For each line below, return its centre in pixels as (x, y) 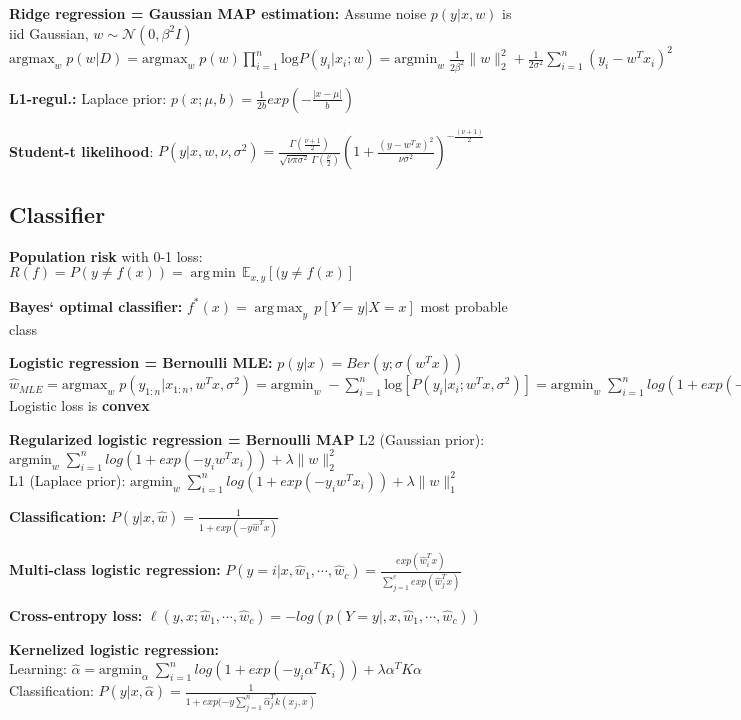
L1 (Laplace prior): (67, 479)
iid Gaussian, (49, 32)
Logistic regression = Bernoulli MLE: (141, 362)
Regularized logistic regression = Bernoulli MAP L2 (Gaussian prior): (247, 438)
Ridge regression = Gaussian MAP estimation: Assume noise (218, 13)
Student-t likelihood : (81, 150)
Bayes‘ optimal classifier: (96, 305)
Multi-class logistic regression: (115, 569)
